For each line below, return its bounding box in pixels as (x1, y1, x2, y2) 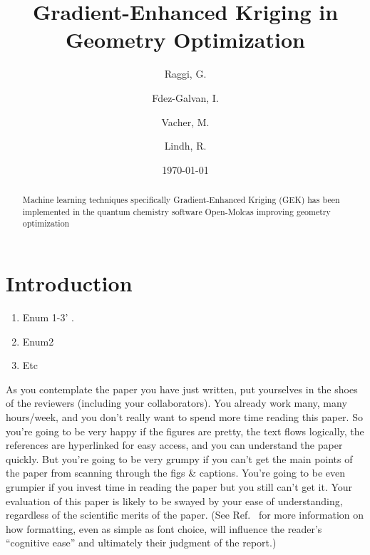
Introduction (6, 269, 133, 298)
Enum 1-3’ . (22, 309, 74, 324)
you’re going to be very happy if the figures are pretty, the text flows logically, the (6, 423, 364, 438)
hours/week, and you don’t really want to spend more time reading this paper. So (6, 409, 363, 424)
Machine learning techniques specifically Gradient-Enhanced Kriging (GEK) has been (22, 194, 340, 206)
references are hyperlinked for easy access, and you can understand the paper (6, 437, 343, 452)
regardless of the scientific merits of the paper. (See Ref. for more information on (6, 507, 364, 522)
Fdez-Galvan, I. (152, 90, 219, 105)
